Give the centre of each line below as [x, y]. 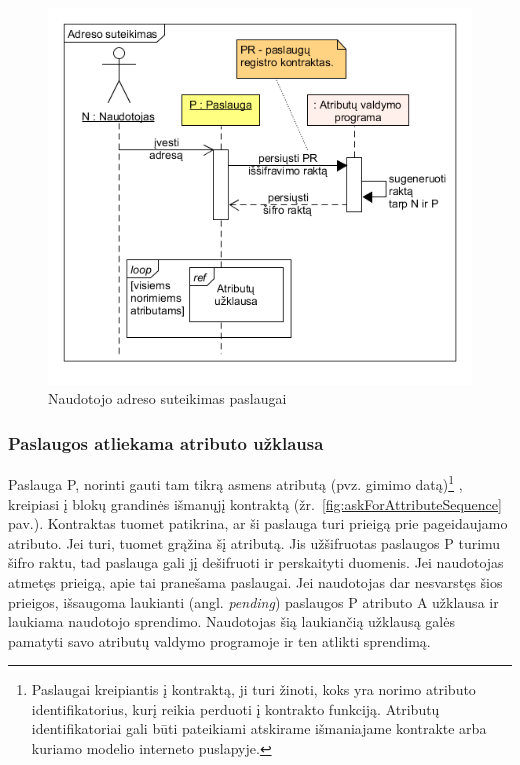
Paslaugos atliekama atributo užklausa [166, 442]
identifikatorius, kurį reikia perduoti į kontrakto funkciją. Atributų [235, 708]
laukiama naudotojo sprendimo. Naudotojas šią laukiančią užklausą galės [231, 621]
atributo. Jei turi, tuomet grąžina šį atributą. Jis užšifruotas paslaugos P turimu [254, 542]
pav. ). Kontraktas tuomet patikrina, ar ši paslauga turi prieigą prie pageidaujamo [258, 523]
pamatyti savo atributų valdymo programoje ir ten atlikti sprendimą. [219, 640]
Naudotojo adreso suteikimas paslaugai [167, 398]
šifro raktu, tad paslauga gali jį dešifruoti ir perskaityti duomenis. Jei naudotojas [256, 562]
